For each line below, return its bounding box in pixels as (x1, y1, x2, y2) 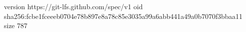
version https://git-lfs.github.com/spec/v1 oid (4, 1, 143, 11)
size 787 (4, 20, 28, 31)
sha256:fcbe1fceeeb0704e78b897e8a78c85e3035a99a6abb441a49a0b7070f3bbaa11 (4, 11, 243, 21)
